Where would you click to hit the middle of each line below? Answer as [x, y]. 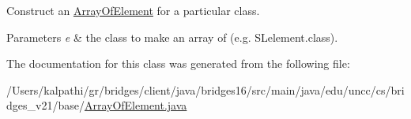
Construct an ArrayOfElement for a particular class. [133, 10]
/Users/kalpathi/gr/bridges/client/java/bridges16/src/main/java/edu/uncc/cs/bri [205, 89]
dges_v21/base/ [45, 105]
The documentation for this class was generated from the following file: [178, 63]
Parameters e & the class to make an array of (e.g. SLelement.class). [172, 37]
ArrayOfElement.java [136, 105]
